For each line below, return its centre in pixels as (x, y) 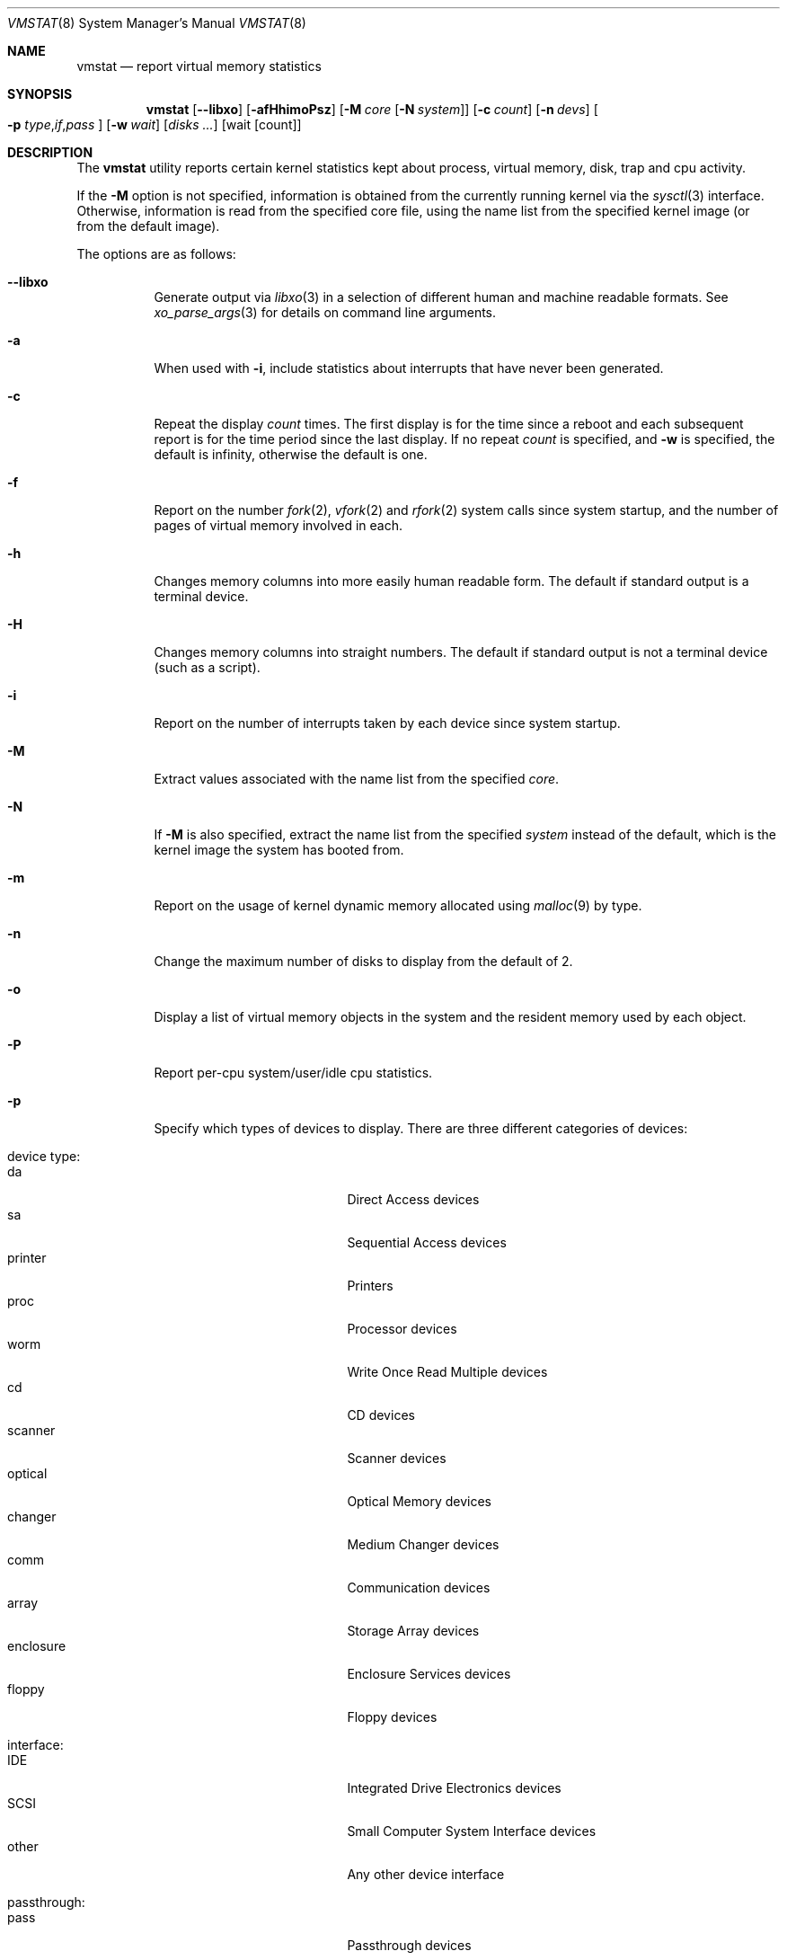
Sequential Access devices (427, 1242)
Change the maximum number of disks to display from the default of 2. (363, 961)
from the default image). (148, 226)
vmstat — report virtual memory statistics (199, 66)
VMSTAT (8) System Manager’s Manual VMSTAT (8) (157, 23)
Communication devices (419, 1588)
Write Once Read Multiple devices (447, 1372)
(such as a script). (207, 667)
